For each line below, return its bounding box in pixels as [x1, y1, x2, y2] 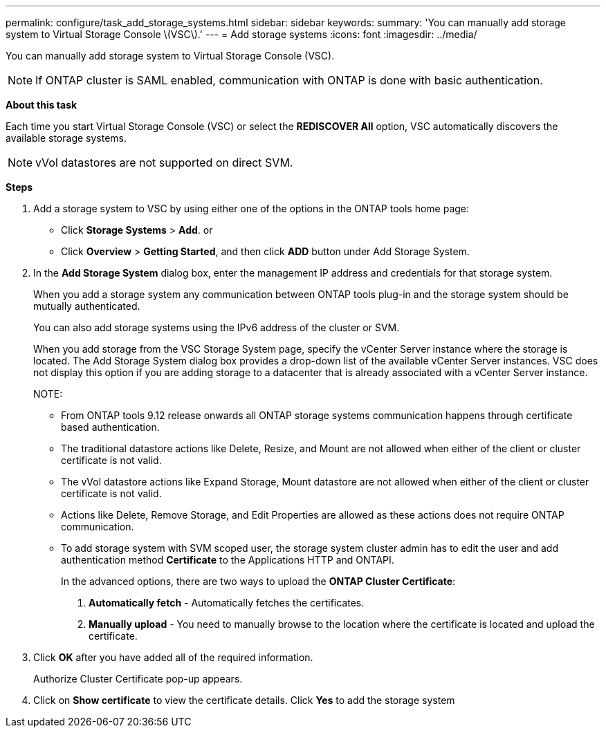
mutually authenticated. [33, 300, 140, 312]
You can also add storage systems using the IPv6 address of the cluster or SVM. [33, 322, 400, 333]
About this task [6, 99, 77, 111]
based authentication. [61, 421, 160, 433]
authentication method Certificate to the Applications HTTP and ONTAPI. [61, 554, 394, 566]
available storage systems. [6, 132, 127, 144]
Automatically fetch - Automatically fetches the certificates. [89, 597, 365, 609]
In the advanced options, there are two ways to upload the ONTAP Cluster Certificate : [61, 575, 456, 587]
